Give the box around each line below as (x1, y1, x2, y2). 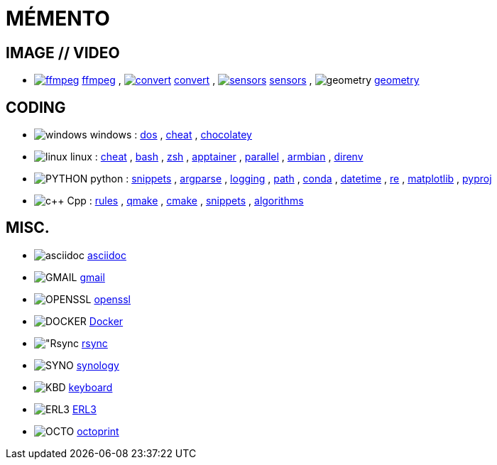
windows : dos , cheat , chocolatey (89, 128, 252, 141)
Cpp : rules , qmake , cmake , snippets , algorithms (67, 195, 304, 207)
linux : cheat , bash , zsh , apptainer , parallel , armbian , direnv (70, 151, 364, 163)
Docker (89, 314, 124, 327)
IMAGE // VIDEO (6, 43, 120, 62)
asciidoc (87, 248, 126, 261)
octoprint (77, 425, 119, 437)
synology (76, 359, 119, 371)
